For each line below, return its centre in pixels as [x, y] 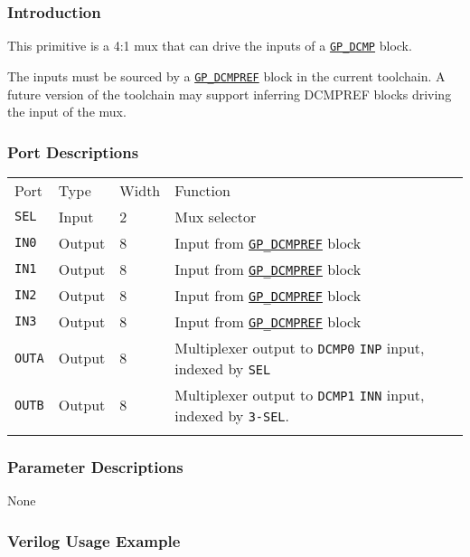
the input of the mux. [67, 112]
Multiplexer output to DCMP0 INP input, [300, 347]
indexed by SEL [223, 368]
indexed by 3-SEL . [232, 415]
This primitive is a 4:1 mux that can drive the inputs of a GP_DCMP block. [210, 46]
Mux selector [216, 216]
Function [202, 190]
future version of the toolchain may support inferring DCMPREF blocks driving [230, 94]
